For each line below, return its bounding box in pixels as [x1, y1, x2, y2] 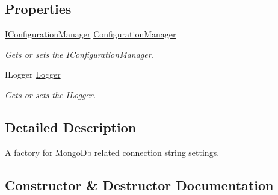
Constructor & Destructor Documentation [5, 175, 274, 194]
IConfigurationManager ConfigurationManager [5, 28, 176, 40]
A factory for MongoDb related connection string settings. [5, 146, 220, 158]
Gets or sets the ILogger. [5, 88, 96, 101]
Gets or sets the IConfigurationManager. [5, 48, 154, 60]
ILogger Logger [5, 68, 61, 81]
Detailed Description [5, 117, 137, 136]
